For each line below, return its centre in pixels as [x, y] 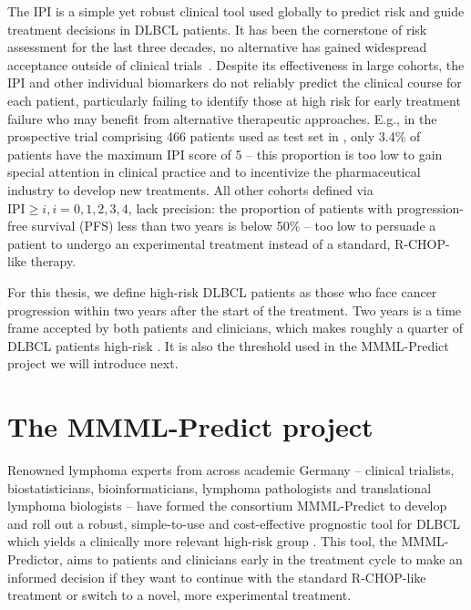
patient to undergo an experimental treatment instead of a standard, [199, 243]
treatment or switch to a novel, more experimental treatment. [179, 595]
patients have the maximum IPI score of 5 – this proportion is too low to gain [225, 154]
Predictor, [35, 558]
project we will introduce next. [93, 363]
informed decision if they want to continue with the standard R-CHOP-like [217, 577]
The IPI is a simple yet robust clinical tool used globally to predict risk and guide [236, 11]
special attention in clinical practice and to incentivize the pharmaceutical [214, 172]
